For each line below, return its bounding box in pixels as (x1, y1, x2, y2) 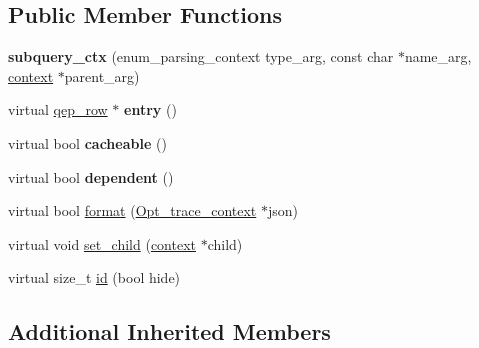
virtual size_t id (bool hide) (8, 267, 181, 288)
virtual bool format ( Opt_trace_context (8, 200, 257, 221)
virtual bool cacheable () (8, 132, 167, 153)
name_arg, (404, 46, 472, 67)
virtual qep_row (8, 99, 108, 120)
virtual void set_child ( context (8, 233, 196, 254)
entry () (124, 99, 177, 120)
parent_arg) (64, 65, 140, 86)
